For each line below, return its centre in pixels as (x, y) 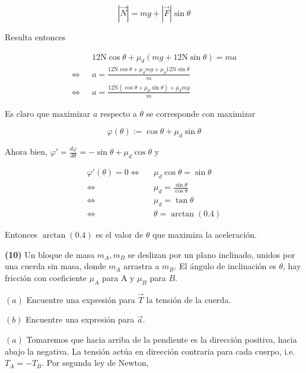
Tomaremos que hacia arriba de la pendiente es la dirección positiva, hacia (162, 339)
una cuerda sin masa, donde (55, 266)
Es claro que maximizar (48, 113)
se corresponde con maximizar (201, 113)
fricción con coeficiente (46, 277)
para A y (118, 277)
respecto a (118, 113)
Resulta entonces (35, 37)
